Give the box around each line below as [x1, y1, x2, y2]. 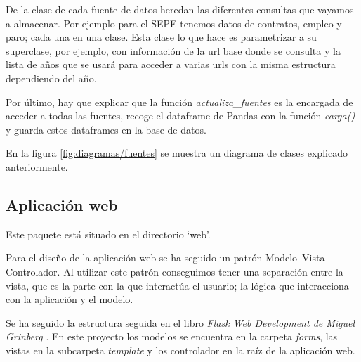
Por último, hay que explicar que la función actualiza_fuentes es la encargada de [6, 94, 353, 109]
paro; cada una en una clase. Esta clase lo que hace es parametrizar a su [6, 30, 317, 44]
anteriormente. [6, 159, 68, 174]
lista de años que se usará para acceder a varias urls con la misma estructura [6, 57, 336, 72]
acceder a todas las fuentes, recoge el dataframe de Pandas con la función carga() [6, 108, 355, 123]
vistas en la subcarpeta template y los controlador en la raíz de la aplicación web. [6, 342, 355, 357]
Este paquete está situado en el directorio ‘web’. [6, 226, 211, 241]
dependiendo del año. [6, 70, 97, 85]
